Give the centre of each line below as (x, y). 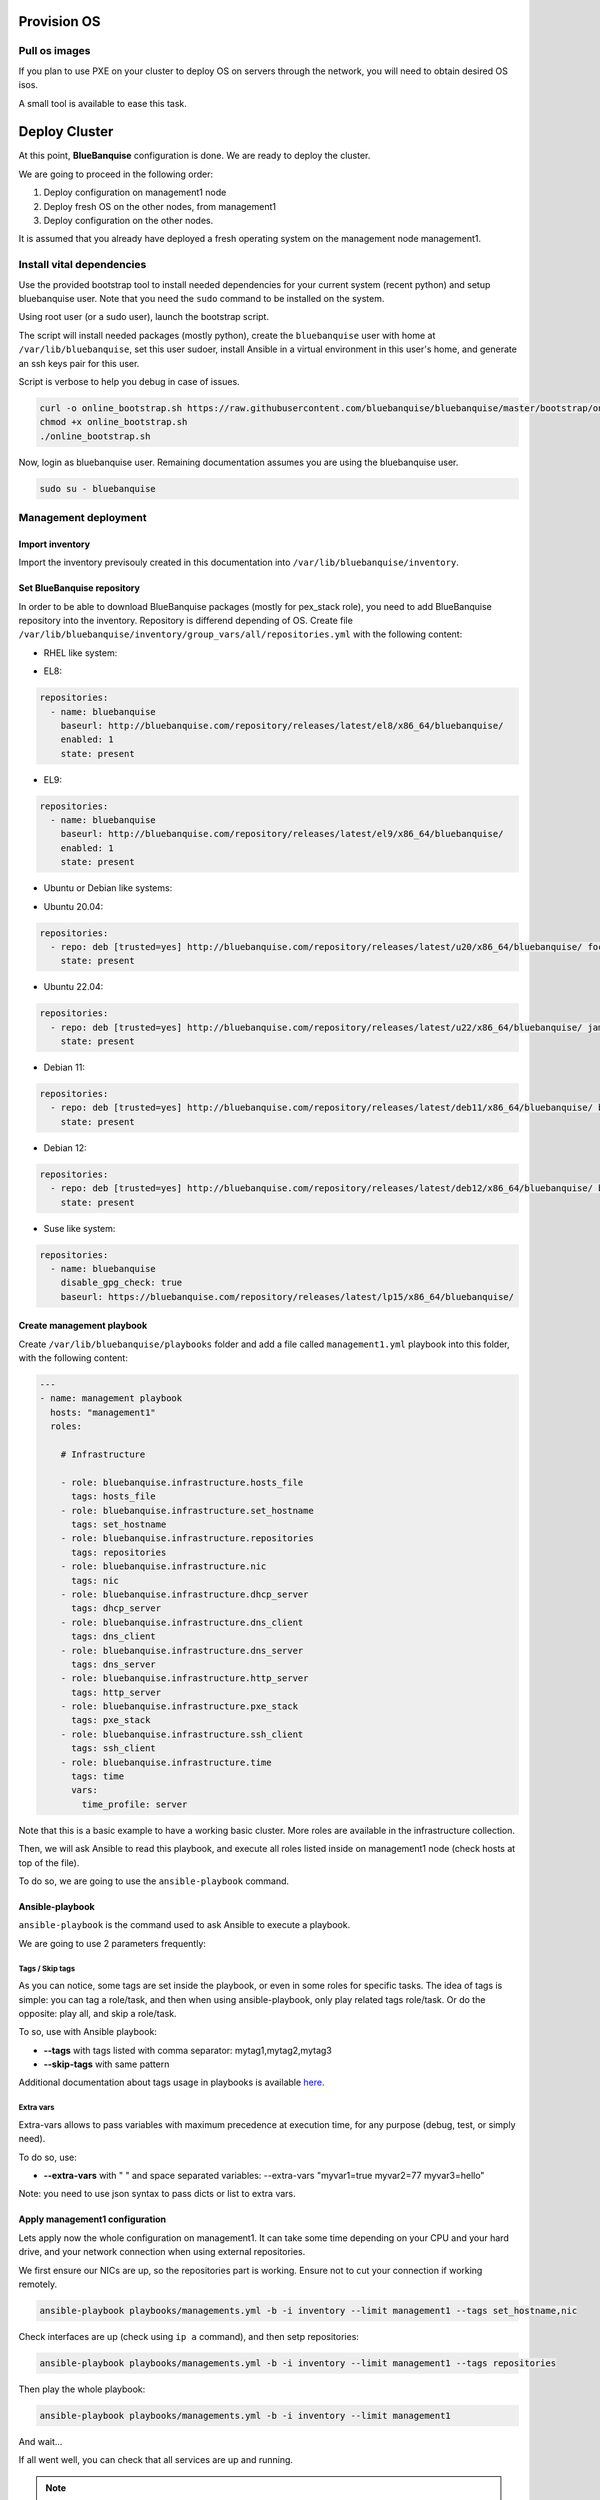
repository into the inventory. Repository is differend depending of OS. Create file (186, 620)
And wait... (40, 2441)
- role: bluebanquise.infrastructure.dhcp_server (184, 1594)
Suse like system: (79, 1228)
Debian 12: (65, 1147)
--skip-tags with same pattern (106, 2064)
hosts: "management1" (103, 1412)
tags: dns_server (114, 1664)
